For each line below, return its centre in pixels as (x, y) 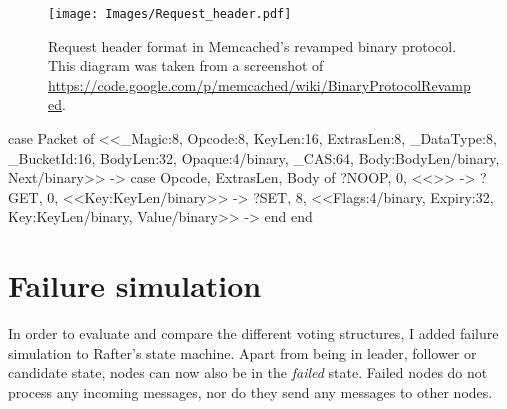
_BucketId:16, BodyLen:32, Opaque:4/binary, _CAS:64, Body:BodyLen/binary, (254, 157)
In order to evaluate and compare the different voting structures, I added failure (253, 333)
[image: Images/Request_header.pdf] (170, 14)
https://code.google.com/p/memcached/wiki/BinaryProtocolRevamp (259, 84)
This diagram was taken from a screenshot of (186, 65)
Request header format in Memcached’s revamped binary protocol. (252, 45)
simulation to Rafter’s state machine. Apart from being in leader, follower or (242, 352)
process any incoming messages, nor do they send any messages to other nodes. (250, 391)
